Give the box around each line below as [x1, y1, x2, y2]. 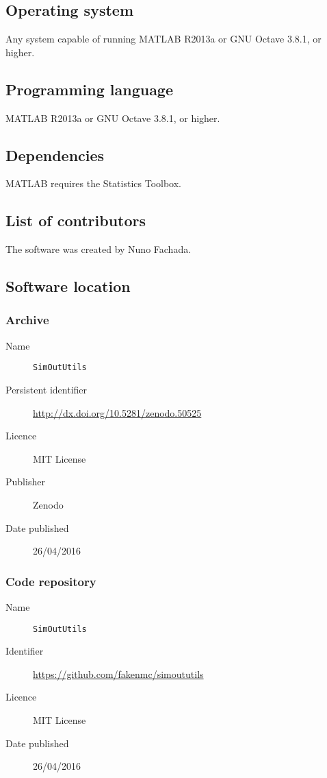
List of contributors [5, 210, 146, 231]
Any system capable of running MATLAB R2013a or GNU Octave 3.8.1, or [5, 32, 322, 46]
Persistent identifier [5, 382, 88, 397]
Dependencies [5, 144, 105, 165]
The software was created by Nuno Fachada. [5, 242, 192, 256]
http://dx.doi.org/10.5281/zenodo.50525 [33, 405, 202, 420]
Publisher [5, 474, 45, 489]
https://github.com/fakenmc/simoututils [33, 666, 204, 681]
